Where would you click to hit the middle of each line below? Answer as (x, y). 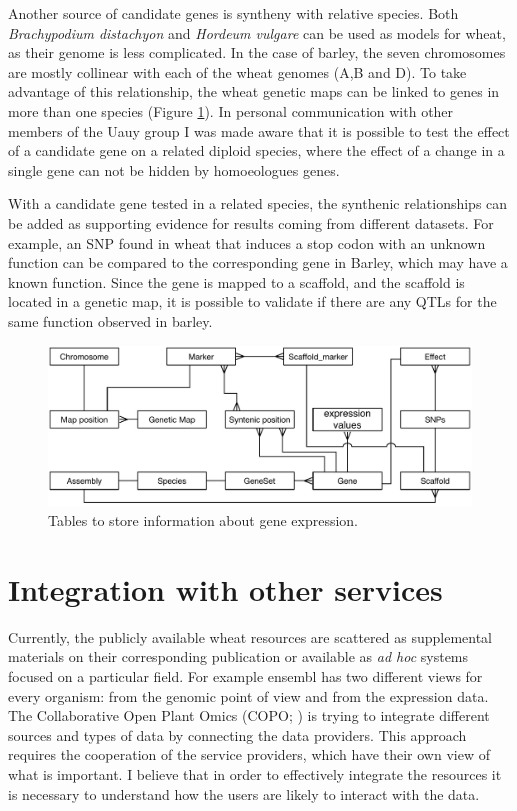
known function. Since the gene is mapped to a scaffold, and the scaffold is (236, 281)
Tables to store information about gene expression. (203, 520)
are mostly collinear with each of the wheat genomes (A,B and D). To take (237, 71)
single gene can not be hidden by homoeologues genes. (174, 169)
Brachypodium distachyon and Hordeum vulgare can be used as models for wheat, (257, 32)
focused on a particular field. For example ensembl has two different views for (245, 676)
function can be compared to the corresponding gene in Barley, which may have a (258, 262)
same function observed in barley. (110, 320)
